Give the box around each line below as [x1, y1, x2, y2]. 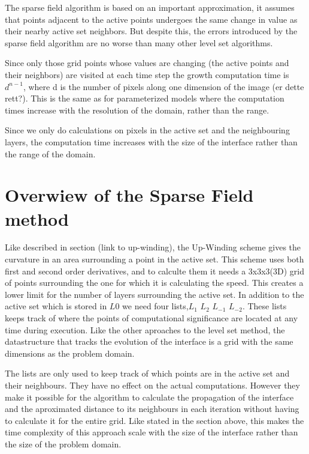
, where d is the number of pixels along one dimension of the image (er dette [23, 80, 304, 92]
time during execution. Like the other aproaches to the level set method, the [5, 323, 285, 336]
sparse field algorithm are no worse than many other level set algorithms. [5, 36, 273, 49]
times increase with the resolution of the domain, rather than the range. [5, 103, 269, 116]
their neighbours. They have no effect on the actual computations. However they [5, 378, 300, 391]
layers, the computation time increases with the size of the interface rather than [5, 135, 298, 148]
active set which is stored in [5, 300, 107, 312]
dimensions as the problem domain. [5, 347, 135, 359]
